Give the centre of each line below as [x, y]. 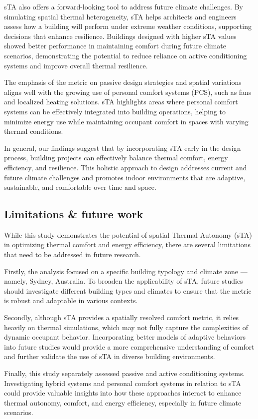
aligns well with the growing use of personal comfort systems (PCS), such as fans [128, 92]
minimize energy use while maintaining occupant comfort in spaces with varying [126, 121]
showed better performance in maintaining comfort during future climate [115, 46]
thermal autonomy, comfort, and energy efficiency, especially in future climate [123, 402]
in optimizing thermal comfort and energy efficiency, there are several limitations [128, 244]
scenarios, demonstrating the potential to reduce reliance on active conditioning [126, 55]
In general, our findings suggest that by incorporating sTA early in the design [123, 148]
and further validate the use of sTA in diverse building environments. [110, 356]
